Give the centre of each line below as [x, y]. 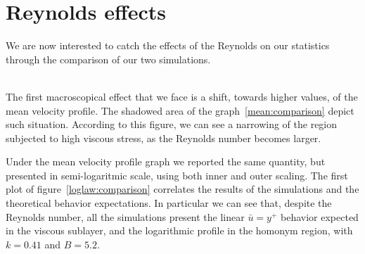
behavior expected [320, 216]
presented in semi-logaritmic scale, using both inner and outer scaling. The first [177, 175]
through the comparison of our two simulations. [108, 59]
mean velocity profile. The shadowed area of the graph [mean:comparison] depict [180, 110]
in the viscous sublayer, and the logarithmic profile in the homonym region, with [179, 230]
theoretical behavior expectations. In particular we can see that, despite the [169, 203]
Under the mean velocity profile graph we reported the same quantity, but [166, 161]
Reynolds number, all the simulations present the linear [125, 216]
